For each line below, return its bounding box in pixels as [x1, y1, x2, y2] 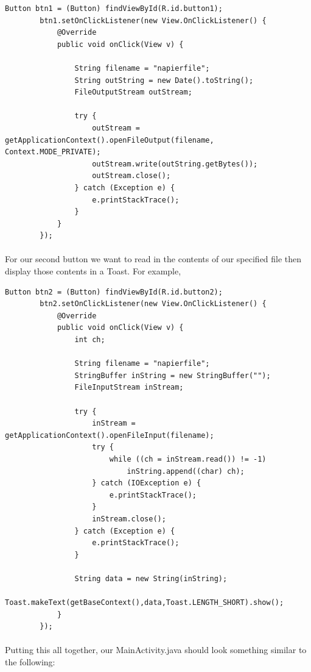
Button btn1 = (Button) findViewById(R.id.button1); [5, 4, 223, 13]
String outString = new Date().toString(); [74, 76, 254, 85]
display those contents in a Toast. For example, [5, 265, 181, 277]
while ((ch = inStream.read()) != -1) [109, 454, 267, 463]
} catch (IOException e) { [92, 479, 201, 488]
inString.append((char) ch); [127, 466, 245, 476]
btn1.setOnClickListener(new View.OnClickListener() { [40, 16, 267, 25]
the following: [5, 656, 55, 668]
